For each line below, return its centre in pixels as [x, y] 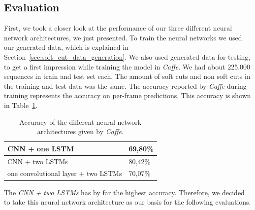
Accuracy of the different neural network [80, 122]
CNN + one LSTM [41, 148]
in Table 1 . [21, 105]
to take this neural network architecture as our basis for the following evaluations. [127, 202]
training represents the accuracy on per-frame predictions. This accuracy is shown [127, 95]
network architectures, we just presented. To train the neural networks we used [123, 37]
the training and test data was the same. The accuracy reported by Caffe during [125, 86]
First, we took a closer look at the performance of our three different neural [118, 28]
